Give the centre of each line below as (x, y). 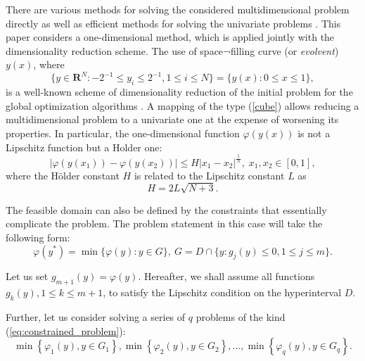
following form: (38, 237)
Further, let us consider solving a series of (96, 316)
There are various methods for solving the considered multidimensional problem (178, 9)
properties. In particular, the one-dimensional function (123, 133)
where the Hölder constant (63, 175)
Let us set (27, 276)
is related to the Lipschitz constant (209, 175)
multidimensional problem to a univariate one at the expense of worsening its (172, 119)
